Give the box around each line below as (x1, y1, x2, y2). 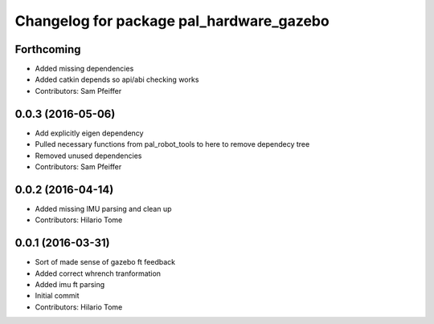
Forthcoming (14, 43, 81, 56)
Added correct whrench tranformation (35, 269, 161, 278)
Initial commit (35, 291, 80, 301)
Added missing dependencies (35, 64, 134, 74)
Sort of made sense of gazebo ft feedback (35, 257, 176, 267)
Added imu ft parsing (35, 279, 105, 289)
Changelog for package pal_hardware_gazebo (14, 12, 330, 30)
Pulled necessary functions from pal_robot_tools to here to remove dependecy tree (35, 140, 310, 149)
